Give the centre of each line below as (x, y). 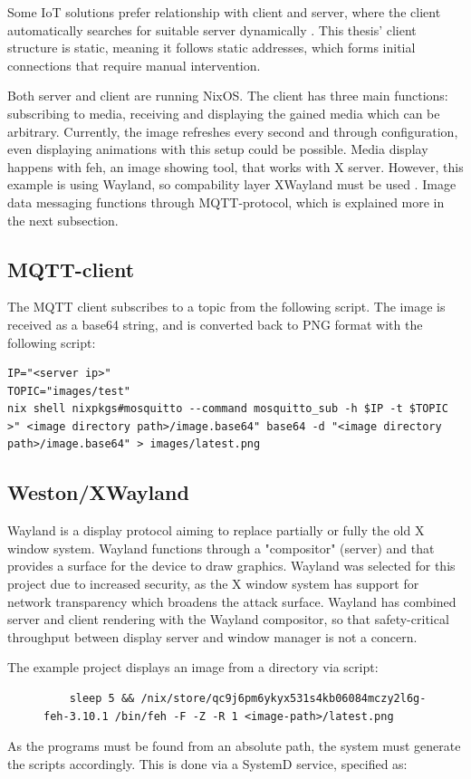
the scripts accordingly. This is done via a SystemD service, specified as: (207, 763)
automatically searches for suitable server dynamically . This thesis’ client (212, 29)
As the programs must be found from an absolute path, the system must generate (234, 746)
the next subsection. (63, 220)
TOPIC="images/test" (69, 391)
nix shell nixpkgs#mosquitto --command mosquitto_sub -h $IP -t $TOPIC (228, 409)
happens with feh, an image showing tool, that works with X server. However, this (235, 166)
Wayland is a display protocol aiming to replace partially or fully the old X (216, 530)
